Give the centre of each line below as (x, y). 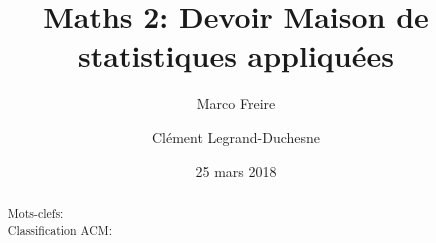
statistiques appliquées (236, 55)
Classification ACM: (59, 229)
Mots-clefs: (35, 212)
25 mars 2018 (236, 170)
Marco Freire (236, 103)
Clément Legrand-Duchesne (236, 136)
